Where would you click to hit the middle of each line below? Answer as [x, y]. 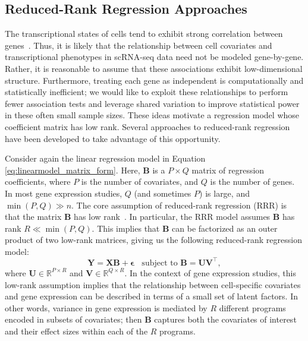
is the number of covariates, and [140, 181]
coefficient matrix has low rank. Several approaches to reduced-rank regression [147, 126]
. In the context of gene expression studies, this [210, 272]
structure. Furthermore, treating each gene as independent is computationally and [154, 80]
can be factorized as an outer [225, 228]
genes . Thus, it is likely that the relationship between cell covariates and [139, 45]
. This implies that [126, 228]
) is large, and [224, 193]
